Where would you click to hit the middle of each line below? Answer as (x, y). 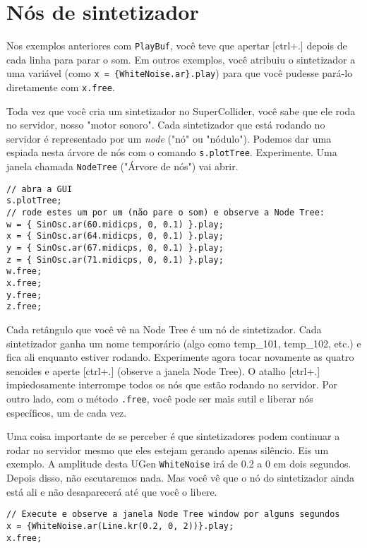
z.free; (24, 307)
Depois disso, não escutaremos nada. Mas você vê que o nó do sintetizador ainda (181, 478)
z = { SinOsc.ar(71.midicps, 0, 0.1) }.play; (115, 260)
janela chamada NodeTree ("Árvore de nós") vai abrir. (122, 166)
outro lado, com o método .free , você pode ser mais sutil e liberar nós (160, 398)
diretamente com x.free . (61, 87)
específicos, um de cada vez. (67, 412)
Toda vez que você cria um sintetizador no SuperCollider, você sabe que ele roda (181, 111)
